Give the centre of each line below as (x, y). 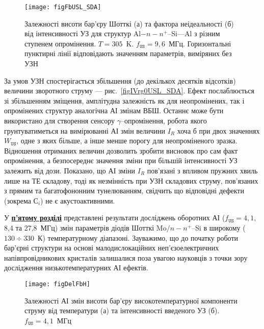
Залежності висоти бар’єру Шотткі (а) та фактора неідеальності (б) (129, 23)
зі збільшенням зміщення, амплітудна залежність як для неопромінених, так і (124, 100)
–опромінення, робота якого (164, 120)
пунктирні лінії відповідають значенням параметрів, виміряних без (128, 53)
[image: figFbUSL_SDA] (63, 7)
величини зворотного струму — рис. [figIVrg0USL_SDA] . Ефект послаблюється (129, 91)
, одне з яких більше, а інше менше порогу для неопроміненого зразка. (127, 141)
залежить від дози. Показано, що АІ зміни (70, 170)
